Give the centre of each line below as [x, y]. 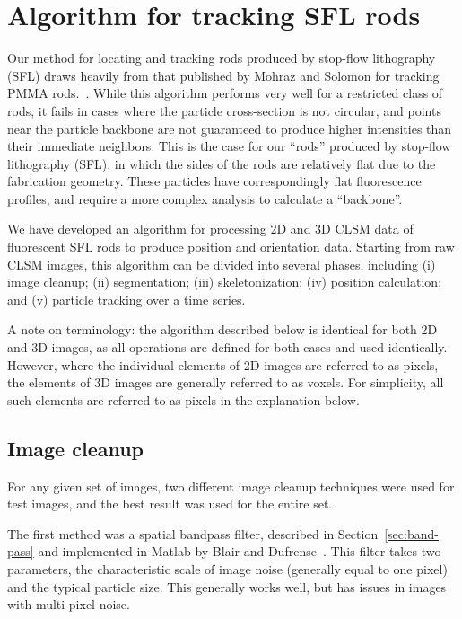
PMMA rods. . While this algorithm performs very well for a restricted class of [225, 93]
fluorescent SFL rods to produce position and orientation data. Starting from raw [231, 247]
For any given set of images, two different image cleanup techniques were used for [231, 486]
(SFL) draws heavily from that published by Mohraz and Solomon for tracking [223, 75]
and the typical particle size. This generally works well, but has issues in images [227, 586]
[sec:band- [411, 533]
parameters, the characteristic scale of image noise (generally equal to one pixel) [227, 568]
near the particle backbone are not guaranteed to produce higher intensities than [230, 128]
